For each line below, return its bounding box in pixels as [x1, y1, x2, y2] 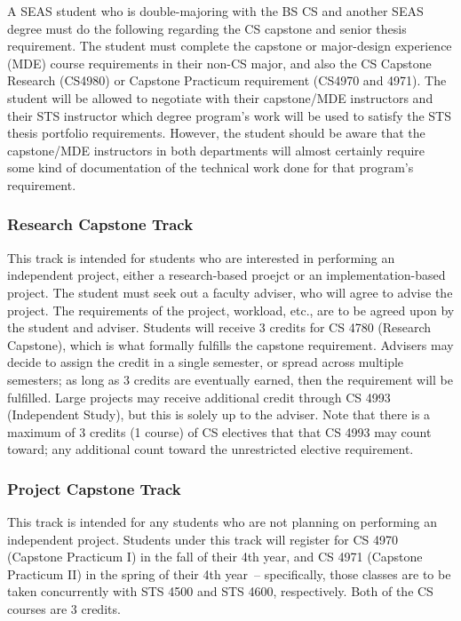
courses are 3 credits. [7, 600, 121, 618]
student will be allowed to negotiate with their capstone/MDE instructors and [7, 88, 433, 107]
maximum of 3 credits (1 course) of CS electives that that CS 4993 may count [7, 422, 432, 441]
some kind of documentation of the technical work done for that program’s [7, 158, 414, 177]
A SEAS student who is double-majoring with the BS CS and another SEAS [7, 2, 424, 20]
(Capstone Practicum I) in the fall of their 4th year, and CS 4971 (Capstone [7, 547, 423, 566]
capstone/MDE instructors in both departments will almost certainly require [7, 140, 425, 159]
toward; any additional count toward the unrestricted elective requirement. [7, 440, 414, 458]
